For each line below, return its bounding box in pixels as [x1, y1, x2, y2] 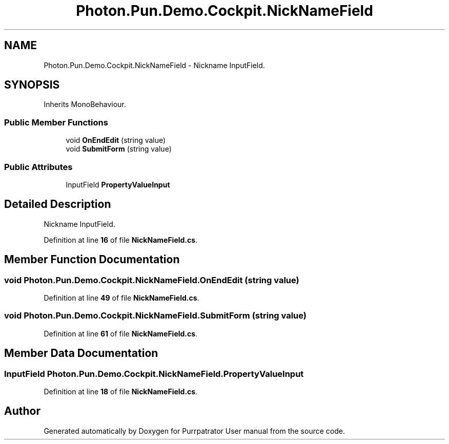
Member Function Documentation [4, 253, 180, 266]
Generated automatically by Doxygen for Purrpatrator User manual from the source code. [44, 426, 345, 435]
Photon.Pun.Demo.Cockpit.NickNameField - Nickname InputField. [44, 60, 265, 70]
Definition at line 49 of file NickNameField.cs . [44, 293, 199, 302]
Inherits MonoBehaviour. [44, 100, 126, 109]
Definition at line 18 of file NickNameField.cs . [44, 387, 198, 396]
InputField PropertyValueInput [66, 180, 170, 189]
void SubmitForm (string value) [66, 144, 172, 154]
